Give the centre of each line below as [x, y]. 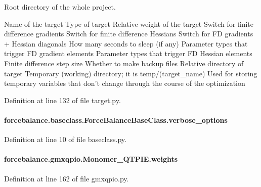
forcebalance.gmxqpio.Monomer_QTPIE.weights [91, 159]
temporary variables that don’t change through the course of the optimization [125, 83]
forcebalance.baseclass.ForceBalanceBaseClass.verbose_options [116, 120]
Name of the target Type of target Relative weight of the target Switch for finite [129, 24]
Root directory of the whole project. [60, 7]
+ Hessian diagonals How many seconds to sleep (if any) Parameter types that [126, 43]
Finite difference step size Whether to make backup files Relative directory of [124, 63]
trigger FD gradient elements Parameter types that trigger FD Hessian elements [128, 53]
